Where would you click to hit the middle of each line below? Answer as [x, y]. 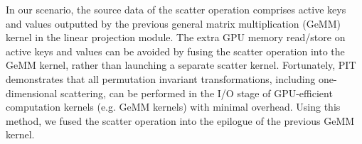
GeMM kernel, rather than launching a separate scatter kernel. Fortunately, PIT [181, 65]
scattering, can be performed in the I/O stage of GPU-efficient [197, 93]
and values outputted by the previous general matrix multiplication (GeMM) [173, 23]
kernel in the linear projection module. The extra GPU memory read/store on [176, 37]
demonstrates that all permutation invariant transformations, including [161, 78]
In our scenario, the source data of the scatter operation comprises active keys [176, 9]
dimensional [32, 93]
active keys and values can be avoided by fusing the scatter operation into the [175, 51]
